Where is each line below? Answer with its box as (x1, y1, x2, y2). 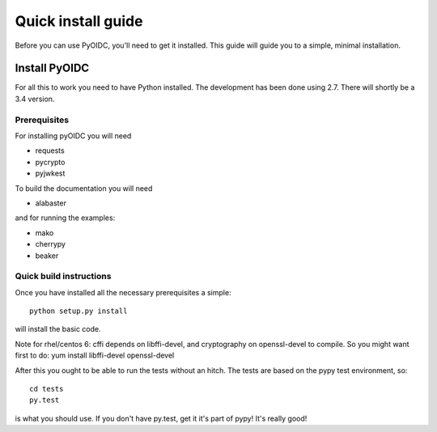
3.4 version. (15, 94, 55, 104)
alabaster (35, 198, 66, 208)
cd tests (29, 384, 64, 393)
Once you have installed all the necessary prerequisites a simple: (15, 287, 231, 297)
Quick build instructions (15, 271, 112, 282)
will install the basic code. (15, 324, 101, 334)
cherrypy (35, 239, 66, 249)
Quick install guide (15, 12, 143, 30)
